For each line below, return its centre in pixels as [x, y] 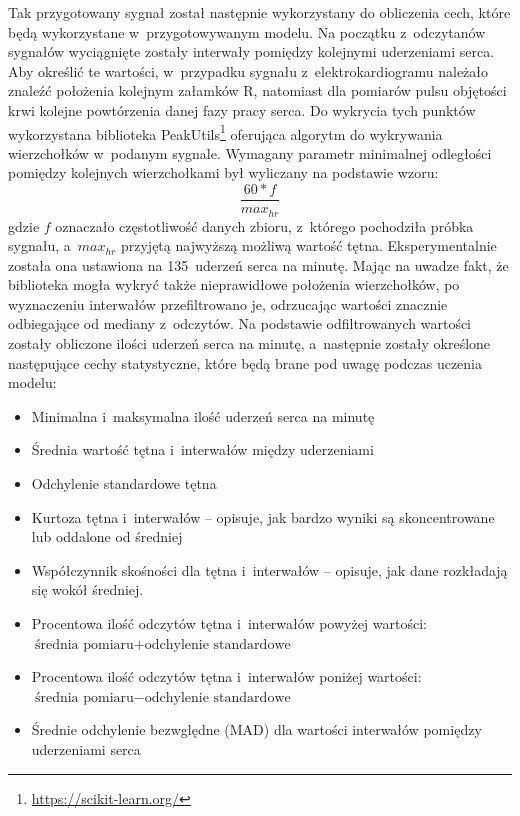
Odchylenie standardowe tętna [124, 483]
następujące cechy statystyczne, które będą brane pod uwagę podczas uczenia [245, 362]
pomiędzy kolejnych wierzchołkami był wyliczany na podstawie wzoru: [223, 172]
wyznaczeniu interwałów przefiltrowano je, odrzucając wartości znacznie [228, 303]
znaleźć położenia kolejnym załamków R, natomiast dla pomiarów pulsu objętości [257, 90]
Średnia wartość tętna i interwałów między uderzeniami [202, 449]
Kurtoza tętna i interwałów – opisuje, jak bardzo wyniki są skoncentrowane [263, 516]
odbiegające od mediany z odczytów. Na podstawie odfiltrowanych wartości [240, 323]
